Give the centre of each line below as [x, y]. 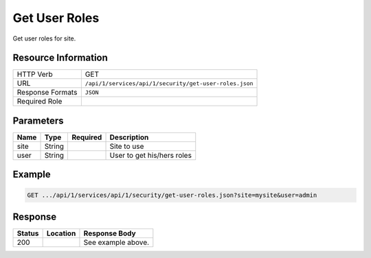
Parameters [38, 120]
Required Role [40, 102]
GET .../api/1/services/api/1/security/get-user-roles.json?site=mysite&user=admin [172, 195]
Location [61, 233]
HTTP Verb [35, 74]
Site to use [127, 146]
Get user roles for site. [44, 38]
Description [129, 137]
